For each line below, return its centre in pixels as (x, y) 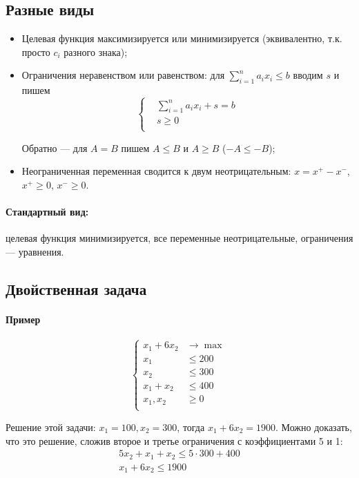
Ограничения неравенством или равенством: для (123, 75)
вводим (308, 75)
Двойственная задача (76, 288)
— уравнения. (35, 251)
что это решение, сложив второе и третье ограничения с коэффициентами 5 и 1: (174, 440)
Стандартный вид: (47, 212)
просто (36, 51)
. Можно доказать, (314, 427)
